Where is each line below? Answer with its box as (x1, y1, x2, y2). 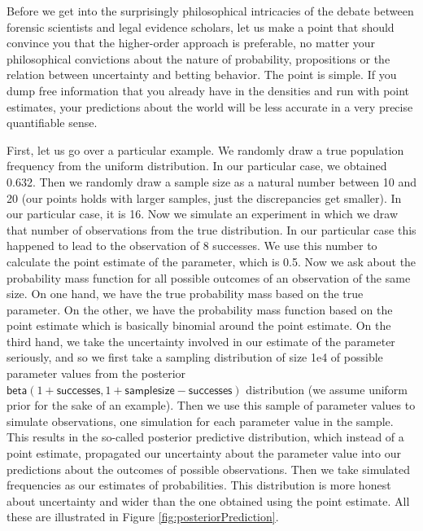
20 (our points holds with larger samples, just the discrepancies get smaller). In (7, 189, 402, 206)
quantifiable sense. (7, 114, 98, 131)
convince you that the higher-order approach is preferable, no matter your (7, 34, 376, 51)
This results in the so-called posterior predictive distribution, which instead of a (7, 428, 404, 445)
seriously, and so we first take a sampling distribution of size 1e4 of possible (7, 349, 383, 366)
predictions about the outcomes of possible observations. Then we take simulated (7, 460, 411, 477)
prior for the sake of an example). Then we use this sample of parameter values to (7, 397, 416, 414)
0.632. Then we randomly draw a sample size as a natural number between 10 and (7, 173, 416, 190)
